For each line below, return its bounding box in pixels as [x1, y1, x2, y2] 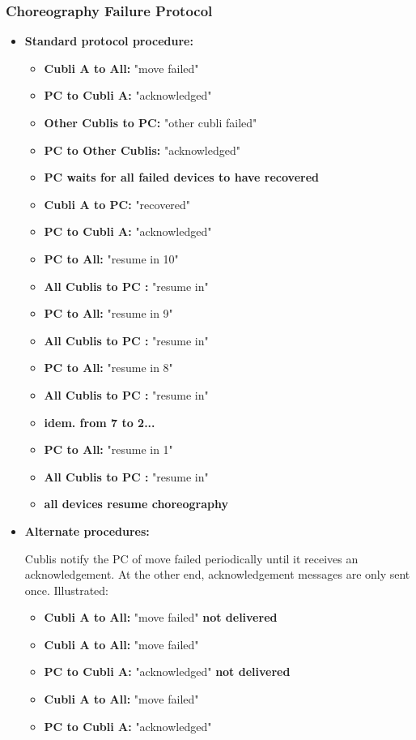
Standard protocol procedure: [24, 32, 193, 49]
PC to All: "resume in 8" [44, 359, 173, 376]
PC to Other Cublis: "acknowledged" [44, 141, 240, 158]
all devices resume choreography [44, 495, 228, 512]
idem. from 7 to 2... [44, 413, 155, 430]
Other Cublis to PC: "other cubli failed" [44, 114, 257, 130]
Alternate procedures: [24, 522, 150, 539]
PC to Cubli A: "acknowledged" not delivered [44, 663, 291, 680]
